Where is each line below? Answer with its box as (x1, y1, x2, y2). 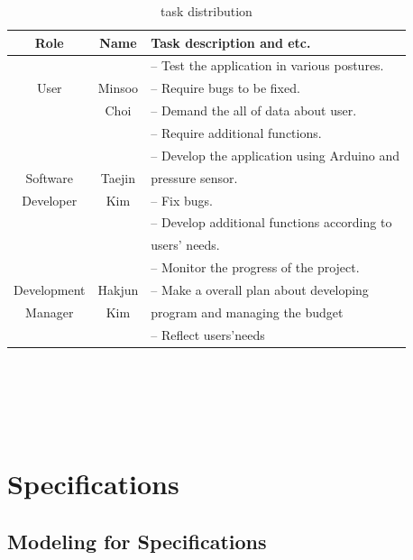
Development (14, 280, 86, 298)
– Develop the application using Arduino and (151, 145, 399, 164)
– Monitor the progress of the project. (151, 258, 360, 277)
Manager (25, 302, 74, 321)
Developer (22, 190, 78, 209)
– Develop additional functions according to (151, 213, 392, 232)
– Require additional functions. (151, 123, 322, 142)
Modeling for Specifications (7, 527, 267, 555)
